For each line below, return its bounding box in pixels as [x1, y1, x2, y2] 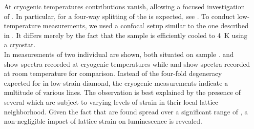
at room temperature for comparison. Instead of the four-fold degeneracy [4, 68, 222, 78]
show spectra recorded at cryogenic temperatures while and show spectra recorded [4, 58, 250, 69]
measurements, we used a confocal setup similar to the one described [42, 20, 249, 31]
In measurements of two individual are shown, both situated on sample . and [4, 49, 234, 59]
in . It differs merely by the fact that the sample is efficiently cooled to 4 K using [4, 30, 248, 40]
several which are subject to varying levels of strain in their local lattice [4, 96, 218, 107]
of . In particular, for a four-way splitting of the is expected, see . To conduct [4, 11, 235, 21]
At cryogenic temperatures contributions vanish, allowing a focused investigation [4, 1, 245, 11]
